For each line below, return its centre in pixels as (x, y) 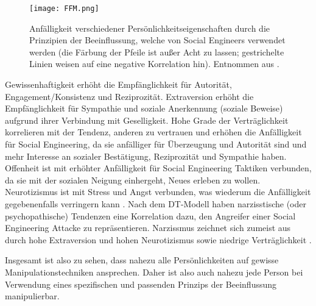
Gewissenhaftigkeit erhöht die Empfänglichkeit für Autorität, (118, 84)
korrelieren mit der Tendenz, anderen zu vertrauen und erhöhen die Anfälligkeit (153, 132)
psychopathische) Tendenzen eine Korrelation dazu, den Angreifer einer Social (150, 215)
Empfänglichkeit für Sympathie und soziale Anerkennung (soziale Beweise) (144, 108)
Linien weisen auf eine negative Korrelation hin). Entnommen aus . (154, 64)
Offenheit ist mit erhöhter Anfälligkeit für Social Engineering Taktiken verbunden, (158, 168)
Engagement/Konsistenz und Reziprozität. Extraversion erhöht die (129, 96)
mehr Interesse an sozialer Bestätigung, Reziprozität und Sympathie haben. (146, 156)
